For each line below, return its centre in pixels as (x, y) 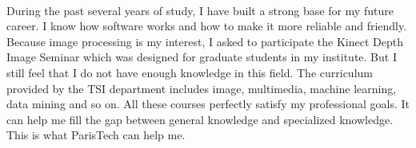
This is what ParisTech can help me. (96, 135)
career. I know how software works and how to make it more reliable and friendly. (207, 26)
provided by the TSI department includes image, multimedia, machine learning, (202, 88)
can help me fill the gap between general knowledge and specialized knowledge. (200, 119)
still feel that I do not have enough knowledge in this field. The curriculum (190, 72)
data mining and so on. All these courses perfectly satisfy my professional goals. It (208, 104)
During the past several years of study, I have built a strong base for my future (200, 10)
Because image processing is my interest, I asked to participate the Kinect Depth (205, 41)
